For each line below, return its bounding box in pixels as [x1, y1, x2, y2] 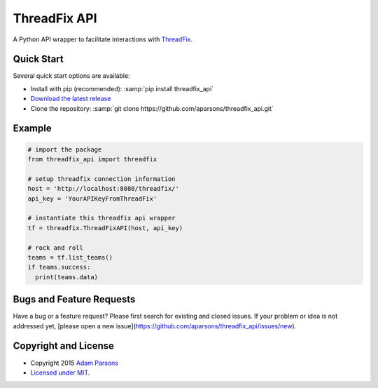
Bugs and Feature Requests [13, 293, 136, 305]
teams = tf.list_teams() [27, 253, 113, 261]
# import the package [27, 145, 102, 154]
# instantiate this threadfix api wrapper [27, 214, 176, 222]
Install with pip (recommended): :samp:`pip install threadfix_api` [30, 84, 213, 93]
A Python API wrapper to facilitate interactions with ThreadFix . [13, 35, 192, 44]
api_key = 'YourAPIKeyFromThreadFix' [27, 194, 157, 203]
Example [13, 123, 52, 135]
